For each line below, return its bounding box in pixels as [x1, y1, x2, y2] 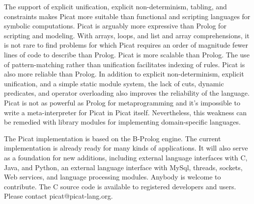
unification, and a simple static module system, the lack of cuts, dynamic [4, 78, 224, 88]
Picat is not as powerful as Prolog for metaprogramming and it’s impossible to [4, 97, 240, 107]
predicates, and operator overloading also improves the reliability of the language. [4, 88, 250, 98]
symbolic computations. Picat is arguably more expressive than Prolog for [4, 21, 226, 31]
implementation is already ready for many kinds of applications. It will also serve [4, 143, 248, 153]
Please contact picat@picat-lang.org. [4, 191, 113, 201]
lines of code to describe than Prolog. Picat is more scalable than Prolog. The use [4, 49, 250, 59]
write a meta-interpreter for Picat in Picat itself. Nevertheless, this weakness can [4, 107, 247, 117]
